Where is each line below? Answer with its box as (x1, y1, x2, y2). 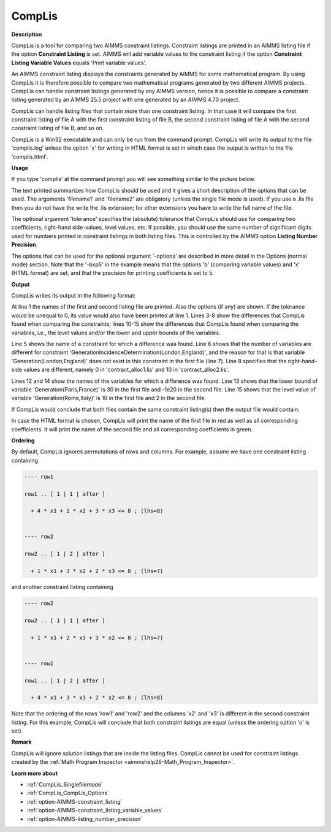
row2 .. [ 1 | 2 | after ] (24, 550, 105, 558)
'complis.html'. (11, 153, 48, 160)
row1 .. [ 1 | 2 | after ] (24, 677, 105, 684)
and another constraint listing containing (11, 584, 113, 590)
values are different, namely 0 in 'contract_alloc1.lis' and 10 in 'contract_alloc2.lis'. (23, 366, 229, 374)
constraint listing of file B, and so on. (11, 125, 104, 132)
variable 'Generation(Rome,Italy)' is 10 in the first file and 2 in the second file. (11, 395, 207, 402)
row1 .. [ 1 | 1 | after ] (24, 490, 105, 497)
